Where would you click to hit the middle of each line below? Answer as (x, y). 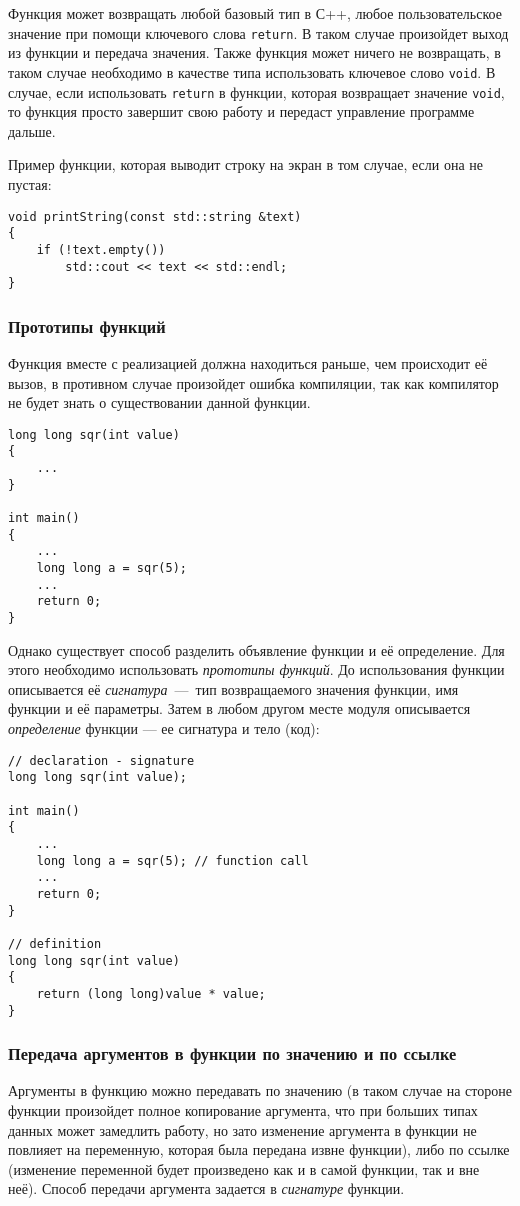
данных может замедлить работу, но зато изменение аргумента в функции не (242, 1129)
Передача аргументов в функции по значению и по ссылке (232, 1053)
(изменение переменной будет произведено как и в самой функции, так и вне (244, 1168)
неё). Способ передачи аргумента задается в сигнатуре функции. (206, 1188)
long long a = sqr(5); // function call (172, 860)
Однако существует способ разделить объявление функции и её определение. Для (256, 649)
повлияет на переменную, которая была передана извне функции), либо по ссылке (259, 1149)
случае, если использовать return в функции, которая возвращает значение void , (256, 91)
